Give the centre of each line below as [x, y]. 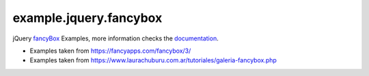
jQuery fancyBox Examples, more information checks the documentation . [115, 38]
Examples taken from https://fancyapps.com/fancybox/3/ [110, 51]
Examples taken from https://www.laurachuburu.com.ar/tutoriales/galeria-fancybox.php [153, 60]
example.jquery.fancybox [87, 18]
